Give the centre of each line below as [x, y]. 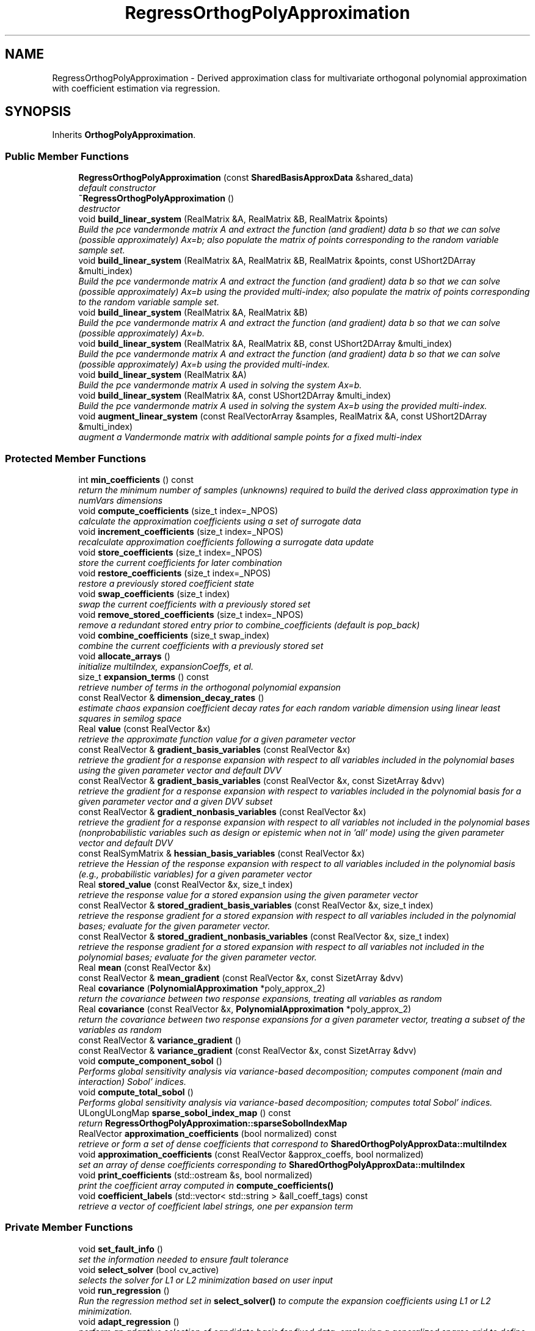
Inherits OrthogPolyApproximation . [124, 135]
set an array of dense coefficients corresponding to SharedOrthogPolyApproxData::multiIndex [272, 1164]
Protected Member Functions [76, 458]
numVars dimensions [121, 500]
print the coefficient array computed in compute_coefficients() [206, 1185]
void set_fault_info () [121, 1249]
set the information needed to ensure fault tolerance [184, 1259]
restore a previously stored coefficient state [166, 583]
